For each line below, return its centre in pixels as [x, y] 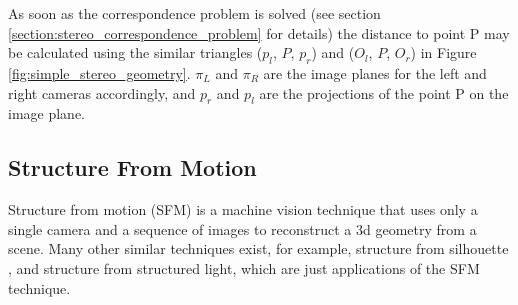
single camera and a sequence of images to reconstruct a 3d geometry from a [242, 228]
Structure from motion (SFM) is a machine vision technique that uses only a [243, 209]
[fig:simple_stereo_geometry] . [99, 72]
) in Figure [443, 52]
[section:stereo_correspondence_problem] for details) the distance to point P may [259, 32]
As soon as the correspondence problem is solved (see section [194, 13]
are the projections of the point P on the [384, 92]
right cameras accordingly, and [102, 92]
